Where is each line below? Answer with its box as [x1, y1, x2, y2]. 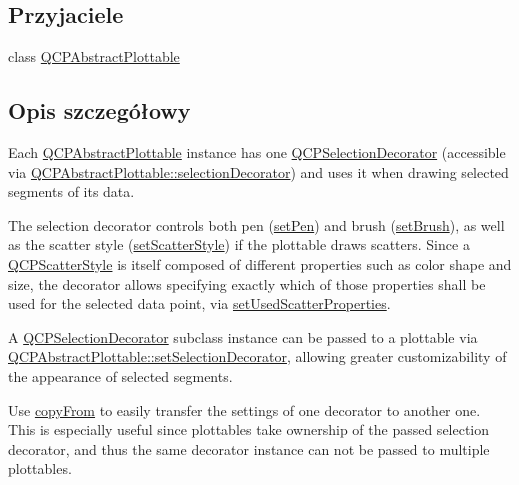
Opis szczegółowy [8, 95, 191, 126]
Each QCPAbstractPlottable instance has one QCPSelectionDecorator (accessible [8, 142, 506, 162]
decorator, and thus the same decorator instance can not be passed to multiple [8, 438, 490, 459]
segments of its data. [8, 181, 135, 202]
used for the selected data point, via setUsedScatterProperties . [8, 293, 391, 314]
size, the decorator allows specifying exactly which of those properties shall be [8, 273, 486, 294]
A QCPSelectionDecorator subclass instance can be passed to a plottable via [8, 326, 478, 347]
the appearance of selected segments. [8, 365, 233, 386]
